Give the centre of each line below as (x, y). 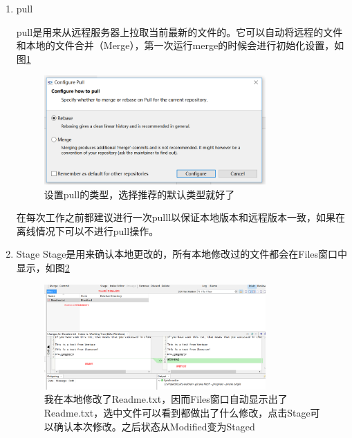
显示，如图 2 (43, 267)
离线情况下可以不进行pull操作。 (87, 230)
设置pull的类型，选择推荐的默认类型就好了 (139, 194)
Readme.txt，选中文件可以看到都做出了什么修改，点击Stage (177, 412)
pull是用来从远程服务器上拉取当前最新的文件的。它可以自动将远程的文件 (179, 31)
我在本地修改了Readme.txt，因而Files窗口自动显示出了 (166, 399)
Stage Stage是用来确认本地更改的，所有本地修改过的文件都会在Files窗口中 (182, 254)
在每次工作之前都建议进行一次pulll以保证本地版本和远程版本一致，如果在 (181, 217)
